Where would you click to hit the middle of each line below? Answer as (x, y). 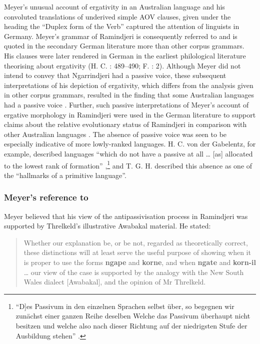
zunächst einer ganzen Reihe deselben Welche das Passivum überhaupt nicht (133, 316)
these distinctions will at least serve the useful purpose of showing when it (137, 252)
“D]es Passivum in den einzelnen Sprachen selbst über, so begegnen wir (125, 306)
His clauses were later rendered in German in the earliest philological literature (125, 55)
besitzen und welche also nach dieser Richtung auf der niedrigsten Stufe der (131, 325)
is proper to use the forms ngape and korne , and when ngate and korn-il (140, 262)
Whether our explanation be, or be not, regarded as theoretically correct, (136, 242)
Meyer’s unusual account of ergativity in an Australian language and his (114, 6)
